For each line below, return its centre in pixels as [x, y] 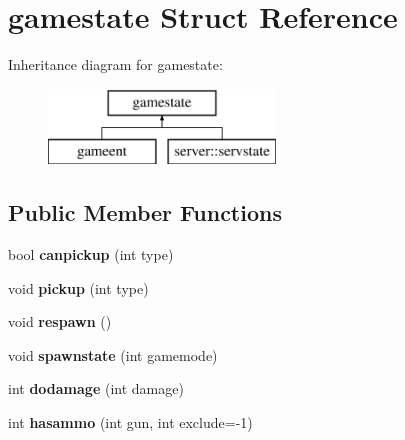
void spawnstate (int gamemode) [113, 354]
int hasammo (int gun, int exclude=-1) [130, 422]
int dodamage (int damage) [96, 388]
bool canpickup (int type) [91, 254]
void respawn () [60, 321]
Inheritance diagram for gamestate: [115, 64]
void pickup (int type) [78, 287]
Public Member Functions [145, 212]
